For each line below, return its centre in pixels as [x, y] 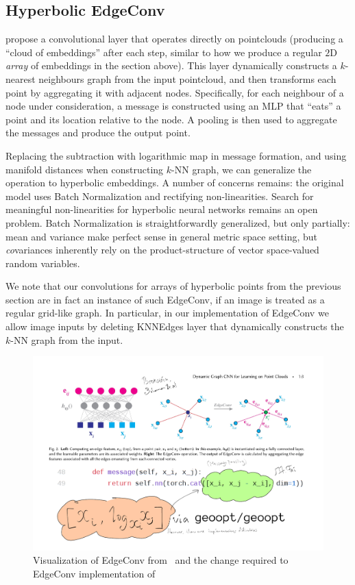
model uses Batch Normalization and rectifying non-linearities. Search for [160, 196]
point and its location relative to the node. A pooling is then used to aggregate [171, 119]
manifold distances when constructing [85, 169]
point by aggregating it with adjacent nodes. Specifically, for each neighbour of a [175, 92]
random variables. [43, 263]
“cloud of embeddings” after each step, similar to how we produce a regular [164, 52]
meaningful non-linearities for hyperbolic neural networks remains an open [162, 209]
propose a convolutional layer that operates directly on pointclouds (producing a [174, 39]
